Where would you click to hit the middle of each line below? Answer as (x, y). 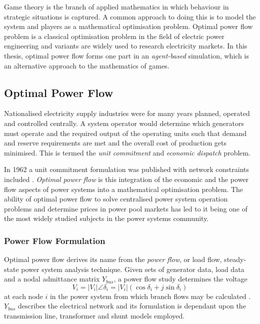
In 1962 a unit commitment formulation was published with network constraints (127, 169)
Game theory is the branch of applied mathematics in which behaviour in (116, 6)
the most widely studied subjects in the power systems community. (106, 218)
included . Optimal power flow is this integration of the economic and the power (126, 179)
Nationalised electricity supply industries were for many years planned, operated (127, 113)
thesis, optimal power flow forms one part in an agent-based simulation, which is (126, 55)
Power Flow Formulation (55, 240)
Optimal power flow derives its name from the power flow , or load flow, (113, 259)
